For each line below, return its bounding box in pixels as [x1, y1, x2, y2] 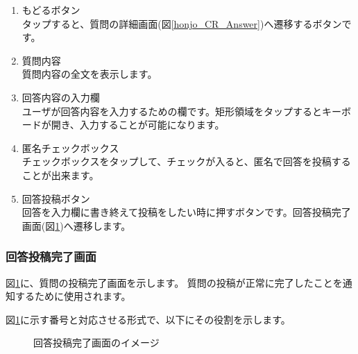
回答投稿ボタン [22, 191, 90, 205]
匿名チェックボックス [22, 140, 119, 155]
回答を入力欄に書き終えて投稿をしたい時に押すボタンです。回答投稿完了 [22, 205, 351, 219]
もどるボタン [22, 3, 80, 17]
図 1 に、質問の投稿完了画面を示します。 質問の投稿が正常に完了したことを [6, 275, 343, 289]
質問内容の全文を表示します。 [22, 67, 157, 81]
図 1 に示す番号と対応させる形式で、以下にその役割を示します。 [6, 312, 291, 326]
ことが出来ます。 [22, 167, 99, 182]
